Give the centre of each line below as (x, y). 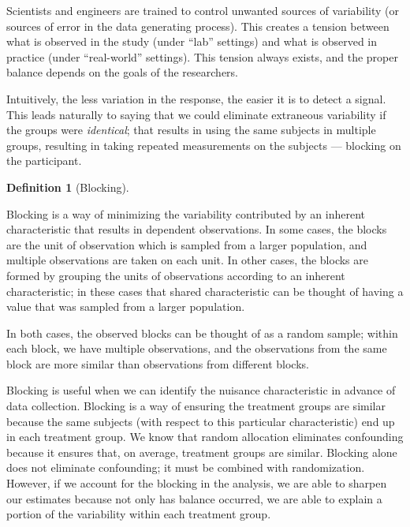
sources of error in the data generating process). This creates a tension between (198, 26)
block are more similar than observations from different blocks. (158, 363)
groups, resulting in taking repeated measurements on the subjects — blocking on (204, 145)
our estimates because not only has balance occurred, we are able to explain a (194, 498)
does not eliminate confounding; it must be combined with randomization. (186, 467)
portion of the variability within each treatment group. (139, 514)
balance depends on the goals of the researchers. (123, 72)
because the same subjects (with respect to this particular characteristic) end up (201, 421)
